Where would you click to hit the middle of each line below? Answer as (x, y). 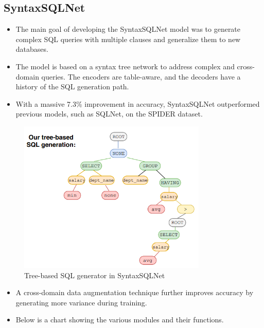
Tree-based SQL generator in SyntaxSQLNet (95, 275)
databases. (32, 49)
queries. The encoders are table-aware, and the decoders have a (141, 76)
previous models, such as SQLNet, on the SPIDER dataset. (109, 114)
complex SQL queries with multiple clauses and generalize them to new (128, 39)
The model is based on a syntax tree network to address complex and (125, 66)
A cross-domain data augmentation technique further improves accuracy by (135, 292)
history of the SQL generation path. (72, 86)
